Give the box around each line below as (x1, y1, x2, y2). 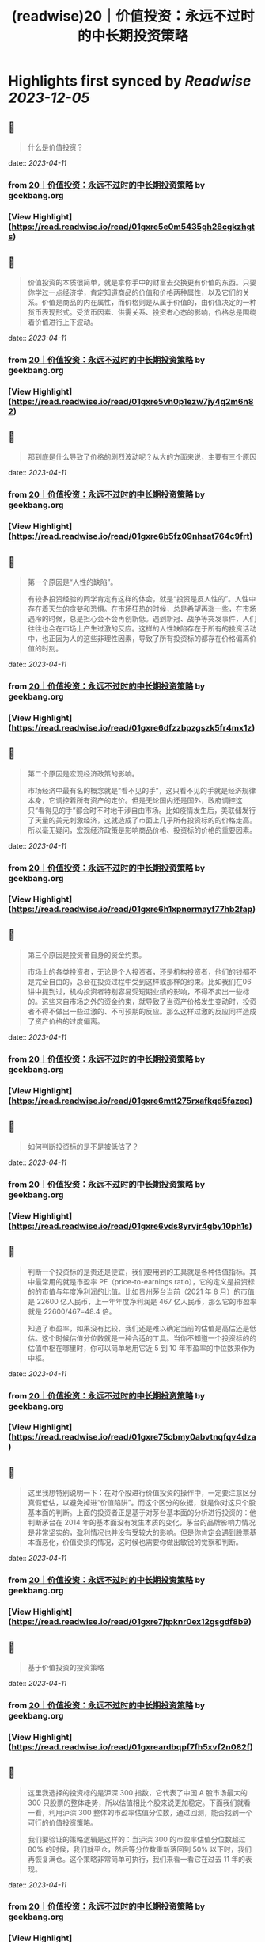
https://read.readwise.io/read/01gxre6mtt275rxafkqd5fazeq (11, 1095, 250, 1106)
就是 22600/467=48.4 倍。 (27, 1307, 116, 1316)
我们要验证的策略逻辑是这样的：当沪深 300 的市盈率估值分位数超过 (27, 1834, 246, 1844)
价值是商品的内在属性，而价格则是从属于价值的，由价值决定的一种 (41, 297, 257, 307)
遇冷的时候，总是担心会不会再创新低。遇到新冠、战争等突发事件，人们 (27, 613, 257, 623)
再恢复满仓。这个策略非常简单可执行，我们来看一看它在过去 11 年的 (27, 1854, 246, 1864)
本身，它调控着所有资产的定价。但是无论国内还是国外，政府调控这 (27, 795, 243, 805)
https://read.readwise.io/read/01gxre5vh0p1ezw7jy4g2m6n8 (11, 395, 254, 406)
